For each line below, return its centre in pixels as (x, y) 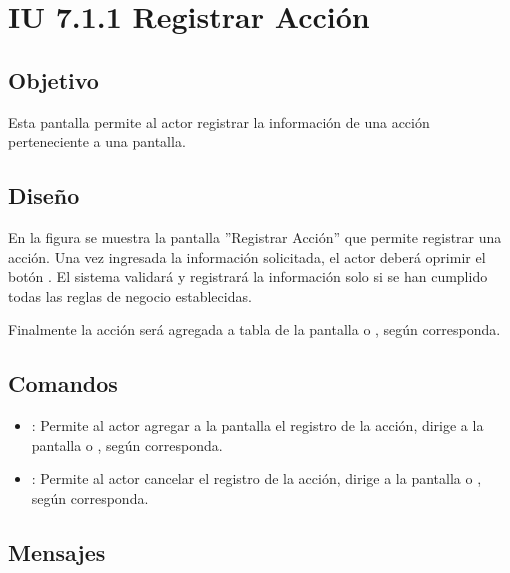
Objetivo (53, 79)
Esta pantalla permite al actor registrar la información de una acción (219, 121)
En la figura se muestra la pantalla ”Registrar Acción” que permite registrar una (255, 236)
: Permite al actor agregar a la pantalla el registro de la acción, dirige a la (257, 425)
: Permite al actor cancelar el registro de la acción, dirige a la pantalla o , (256, 478)
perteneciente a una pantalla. (97, 141)
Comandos (63, 383)
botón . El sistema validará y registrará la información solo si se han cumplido (248, 276)
